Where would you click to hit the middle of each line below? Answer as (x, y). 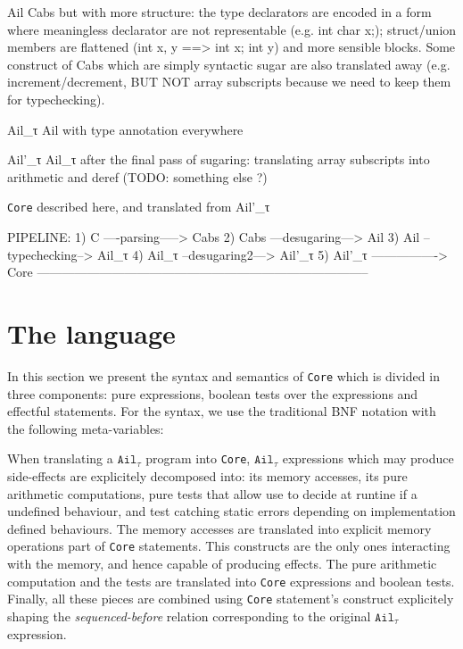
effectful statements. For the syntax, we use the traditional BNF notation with (222, 411)
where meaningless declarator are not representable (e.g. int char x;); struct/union (232, 29)
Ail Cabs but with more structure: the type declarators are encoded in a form (219, 12)
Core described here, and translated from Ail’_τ (139, 207)
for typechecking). (56, 99)
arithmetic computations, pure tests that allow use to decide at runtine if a (212, 493)
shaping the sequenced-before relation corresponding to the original (189, 616)
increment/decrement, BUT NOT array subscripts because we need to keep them (229, 82)
